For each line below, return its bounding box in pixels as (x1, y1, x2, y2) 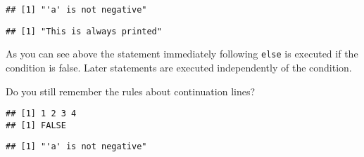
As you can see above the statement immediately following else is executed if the (6, 46, 358, 61)
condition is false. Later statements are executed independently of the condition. (6, 60, 352, 74)
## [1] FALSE (6, 120, 66, 130)
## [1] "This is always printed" (6, 26, 162, 36)
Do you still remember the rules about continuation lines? (6, 83, 256, 98)
